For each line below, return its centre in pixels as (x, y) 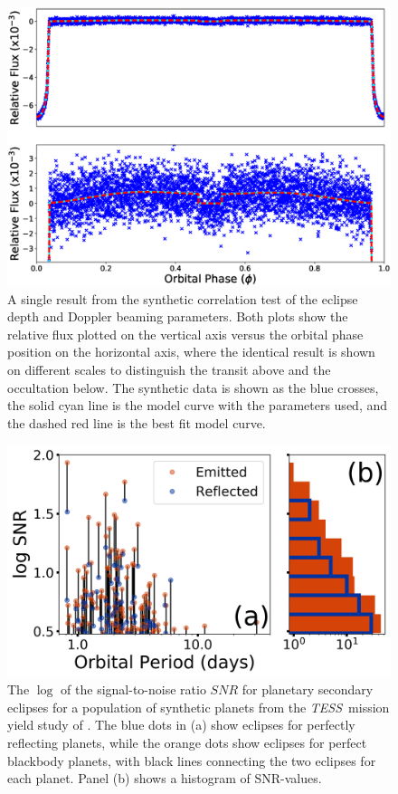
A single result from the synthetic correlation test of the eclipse (183, 298)
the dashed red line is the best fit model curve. (137, 422)
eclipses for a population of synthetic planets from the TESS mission (199, 707)
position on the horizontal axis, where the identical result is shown (191, 352)
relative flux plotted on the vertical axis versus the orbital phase (185, 334)
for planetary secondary (308, 689)
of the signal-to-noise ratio (133, 689)
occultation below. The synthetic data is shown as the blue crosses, (193, 387)
